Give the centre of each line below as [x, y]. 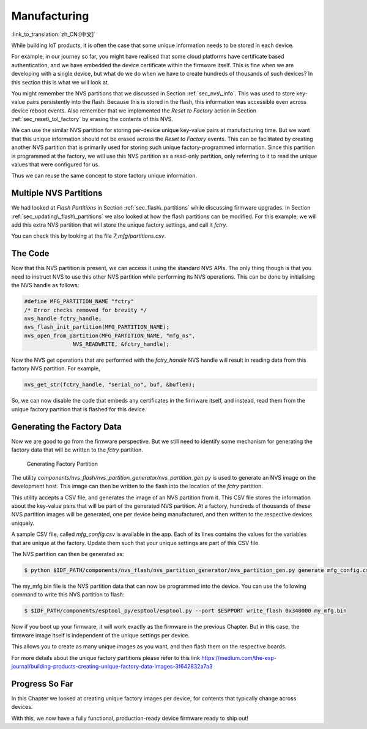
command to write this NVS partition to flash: [68, 595]
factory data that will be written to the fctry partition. [77, 450]
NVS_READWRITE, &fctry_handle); [121, 344]
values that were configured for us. [56, 164]
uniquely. [23, 523]
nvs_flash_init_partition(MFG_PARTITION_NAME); [97, 327]
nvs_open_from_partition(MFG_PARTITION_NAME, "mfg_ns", [110, 335]
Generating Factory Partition [62, 464]
